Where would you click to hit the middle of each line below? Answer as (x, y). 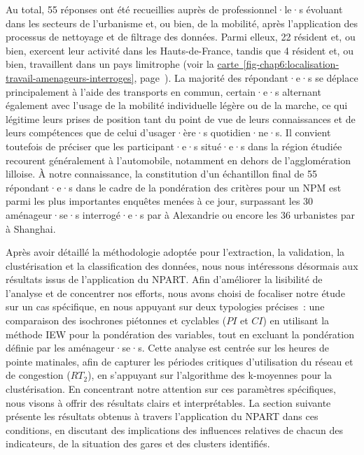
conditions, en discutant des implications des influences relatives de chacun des (175, 429)
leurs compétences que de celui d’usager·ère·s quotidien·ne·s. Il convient (168, 132)
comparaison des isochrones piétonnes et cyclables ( (116, 320)
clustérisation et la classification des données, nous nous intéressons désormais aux (182, 265)
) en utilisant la (296, 320)
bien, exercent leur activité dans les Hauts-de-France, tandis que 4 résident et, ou (180, 50)
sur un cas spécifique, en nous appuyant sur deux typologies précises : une (165, 306)
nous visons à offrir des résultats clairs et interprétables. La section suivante (168, 402)
